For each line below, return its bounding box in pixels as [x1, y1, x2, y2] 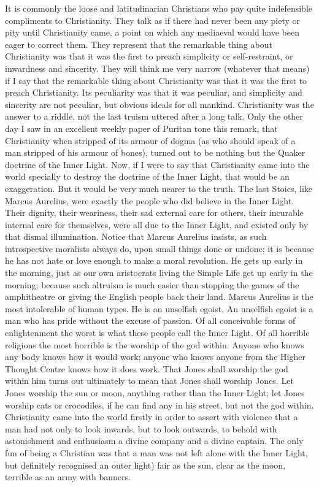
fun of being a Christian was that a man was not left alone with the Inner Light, [5, 446, 308, 459]
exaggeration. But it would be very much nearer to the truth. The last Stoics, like [5, 182, 313, 194]
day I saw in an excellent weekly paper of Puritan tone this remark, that [5, 121, 278, 134]
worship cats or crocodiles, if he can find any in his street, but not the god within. [5, 398, 314, 411]
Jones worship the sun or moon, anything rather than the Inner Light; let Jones [5, 386, 305, 399]
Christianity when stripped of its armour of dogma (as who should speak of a [5, 134, 296, 147]
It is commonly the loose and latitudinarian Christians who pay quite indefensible [5, 2, 313, 14]
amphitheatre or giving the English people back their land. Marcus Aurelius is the [5, 290, 313, 303]
